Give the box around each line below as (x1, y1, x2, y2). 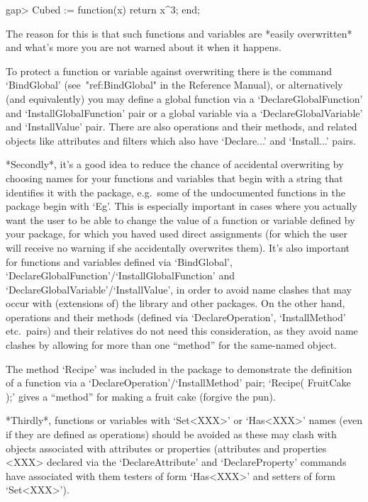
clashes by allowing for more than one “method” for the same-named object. (6, 338, 337, 352)
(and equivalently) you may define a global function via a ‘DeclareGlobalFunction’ (6, 91, 363, 106)
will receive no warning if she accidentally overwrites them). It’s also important (6, 240, 350, 255)
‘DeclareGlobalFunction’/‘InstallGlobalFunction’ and (6, 268, 235, 283)
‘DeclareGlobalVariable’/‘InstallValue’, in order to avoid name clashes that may (6, 281, 352, 296)
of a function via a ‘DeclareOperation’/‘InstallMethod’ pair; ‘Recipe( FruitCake (6, 375, 351, 390)
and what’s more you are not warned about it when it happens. (6, 40, 281, 55)
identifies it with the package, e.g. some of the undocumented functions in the (6, 184, 345, 199)
